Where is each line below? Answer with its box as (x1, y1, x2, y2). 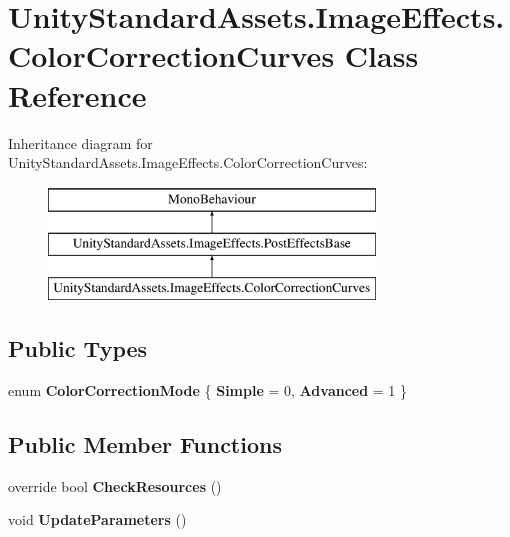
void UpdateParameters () (8, 509, 187, 530)
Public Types (8, 333, 148, 364)
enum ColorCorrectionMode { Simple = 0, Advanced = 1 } (8, 379, 408, 400)
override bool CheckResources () (8, 475, 222, 496)
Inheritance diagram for (8, 132, 153, 153)
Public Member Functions (8, 428, 282, 459)
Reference (8, 74, 147, 115)
